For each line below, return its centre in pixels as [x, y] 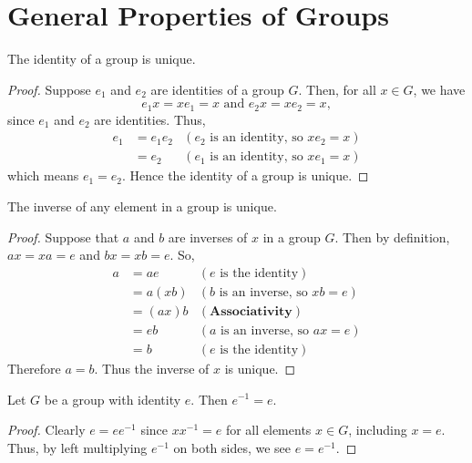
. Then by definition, [392, 237]
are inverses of [208, 237]
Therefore [34, 368]
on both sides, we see [232, 447]
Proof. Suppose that [63, 237]
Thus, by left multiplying [77, 447]
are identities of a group [217, 89]
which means [43, 175]
